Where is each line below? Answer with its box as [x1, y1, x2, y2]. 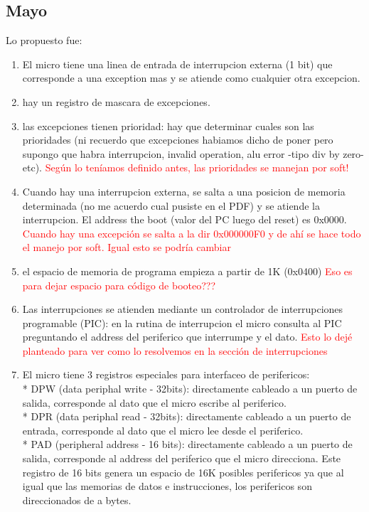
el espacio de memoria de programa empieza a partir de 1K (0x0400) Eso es [22, 263, 353, 278]
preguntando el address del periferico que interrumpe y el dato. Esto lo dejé [22, 329, 353, 344]
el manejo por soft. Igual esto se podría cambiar [22, 240, 231, 255]
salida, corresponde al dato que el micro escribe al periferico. [22, 395, 287, 410]
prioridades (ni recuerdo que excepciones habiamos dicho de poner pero [22, 132, 333, 147]
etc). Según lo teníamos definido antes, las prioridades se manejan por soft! [22, 160, 349, 175]
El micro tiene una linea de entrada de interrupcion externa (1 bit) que [22, 56, 333, 71]
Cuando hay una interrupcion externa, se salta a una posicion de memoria [22, 183, 346, 198]
